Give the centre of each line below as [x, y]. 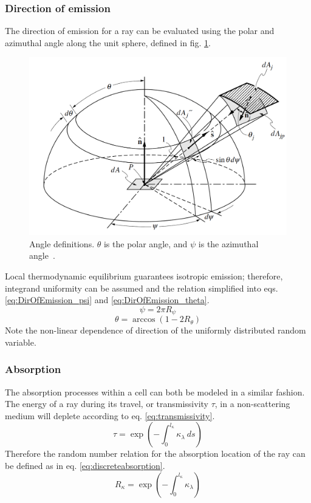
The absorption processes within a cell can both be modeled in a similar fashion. [155, 392]
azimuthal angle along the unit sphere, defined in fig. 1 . [108, 42]
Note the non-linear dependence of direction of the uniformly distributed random [155, 330]
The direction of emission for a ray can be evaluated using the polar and [140, 31]
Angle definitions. [62, 243]
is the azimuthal [228, 243]
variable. [21, 342]
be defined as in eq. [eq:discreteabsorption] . [85, 465]
